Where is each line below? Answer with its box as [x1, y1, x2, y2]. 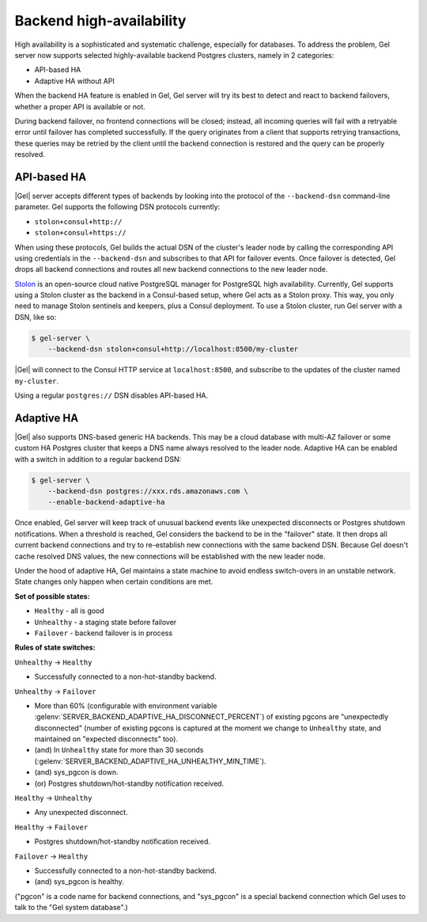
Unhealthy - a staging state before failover [34, 617, 177, 627]
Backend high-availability [14, 12, 187, 29]
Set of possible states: [14, 591, 90, 601]
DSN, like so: [14, 312, 57, 322]
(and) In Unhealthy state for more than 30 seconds [34, 745, 204, 755]
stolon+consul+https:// [34, 228, 127, 238]
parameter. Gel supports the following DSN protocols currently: [14, 202, 221, 211]
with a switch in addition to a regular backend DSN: [14, 454, 182, 463]
